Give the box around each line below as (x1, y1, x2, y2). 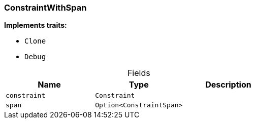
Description (205, 79, 251, 90)
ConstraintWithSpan (4, 3, 87, 13)
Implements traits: (4, 21, 67, 30)
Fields (127, 68, 150, 78)
